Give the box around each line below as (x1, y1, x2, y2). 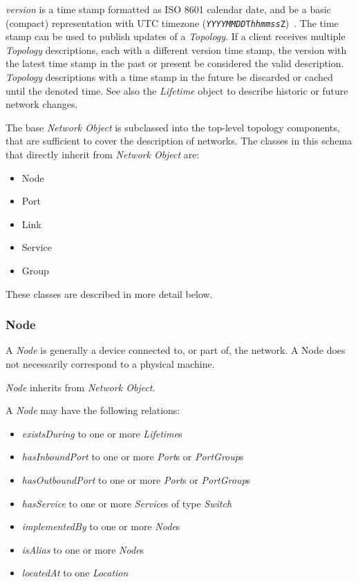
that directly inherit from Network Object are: (6, 147, 200, 161)
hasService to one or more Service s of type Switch (21, 496, 232, 510)
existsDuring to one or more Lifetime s (21, 426, 182, 440)
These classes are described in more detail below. (6, 286, 213, 301)
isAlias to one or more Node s (21, 542, 144, 556)
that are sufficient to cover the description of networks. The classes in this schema (6, 133, 352, 148)
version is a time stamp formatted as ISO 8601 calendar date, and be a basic (6, 2, 331, 16)
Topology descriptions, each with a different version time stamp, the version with (6, 42, 347, 57)
